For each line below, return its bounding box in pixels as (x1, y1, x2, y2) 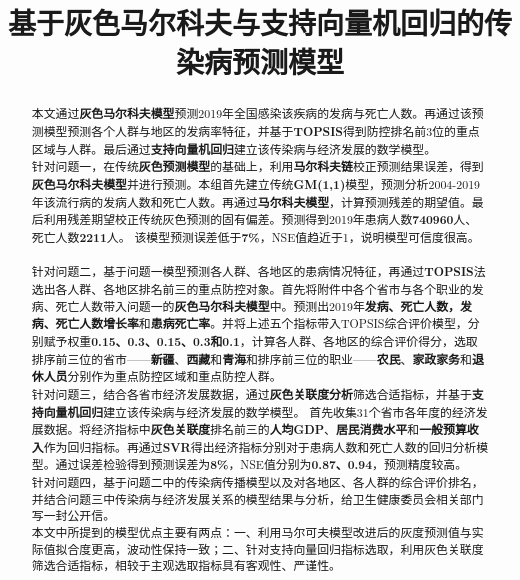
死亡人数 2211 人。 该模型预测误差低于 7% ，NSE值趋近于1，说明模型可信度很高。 (31, 228, 480, 246)
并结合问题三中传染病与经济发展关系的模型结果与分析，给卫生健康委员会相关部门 (31, 490, 484, 507)
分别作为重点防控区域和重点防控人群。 (67, 368, 282, 385)
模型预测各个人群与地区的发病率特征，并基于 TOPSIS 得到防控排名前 (43, 123, 427, 141)
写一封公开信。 (31, 507, 116, 524)
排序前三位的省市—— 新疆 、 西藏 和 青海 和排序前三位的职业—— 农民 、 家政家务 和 (31, 350, 472, 368)
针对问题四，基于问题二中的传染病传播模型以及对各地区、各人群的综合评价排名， (31, 474, 484, 491)
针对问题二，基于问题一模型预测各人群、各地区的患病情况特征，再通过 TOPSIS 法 (31, 263, 486, 281)
